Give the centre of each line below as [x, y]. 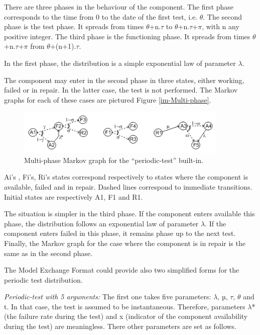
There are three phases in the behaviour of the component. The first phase [119, 7]
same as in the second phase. [48, 253]
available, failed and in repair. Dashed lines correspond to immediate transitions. [128, 186]
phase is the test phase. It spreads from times [74, 26]
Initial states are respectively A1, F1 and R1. [74, 196]
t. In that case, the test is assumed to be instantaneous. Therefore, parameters [125, 306]
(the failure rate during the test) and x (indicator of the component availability [126, 316]
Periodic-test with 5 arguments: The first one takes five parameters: [108, 297]
